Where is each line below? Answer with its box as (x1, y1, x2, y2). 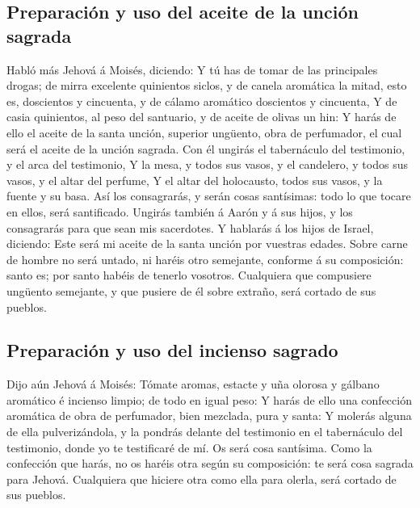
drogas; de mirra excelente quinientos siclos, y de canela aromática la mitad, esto (6, 77, 407, 94)
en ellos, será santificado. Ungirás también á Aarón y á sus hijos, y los (6, 203, 353, 220)
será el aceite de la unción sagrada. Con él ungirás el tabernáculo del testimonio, (6, 140, 405, 157)
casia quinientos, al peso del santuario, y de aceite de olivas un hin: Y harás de (6, 108, 397, 125)
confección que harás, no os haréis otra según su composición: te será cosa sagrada (6, 455, 414, 472)
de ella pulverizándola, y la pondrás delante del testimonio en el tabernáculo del (6, 423, 403, 440)
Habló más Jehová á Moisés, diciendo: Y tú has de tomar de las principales (6, 61, 378, 78)
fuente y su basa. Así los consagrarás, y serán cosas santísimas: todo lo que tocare (6, 187, 411, 204)
